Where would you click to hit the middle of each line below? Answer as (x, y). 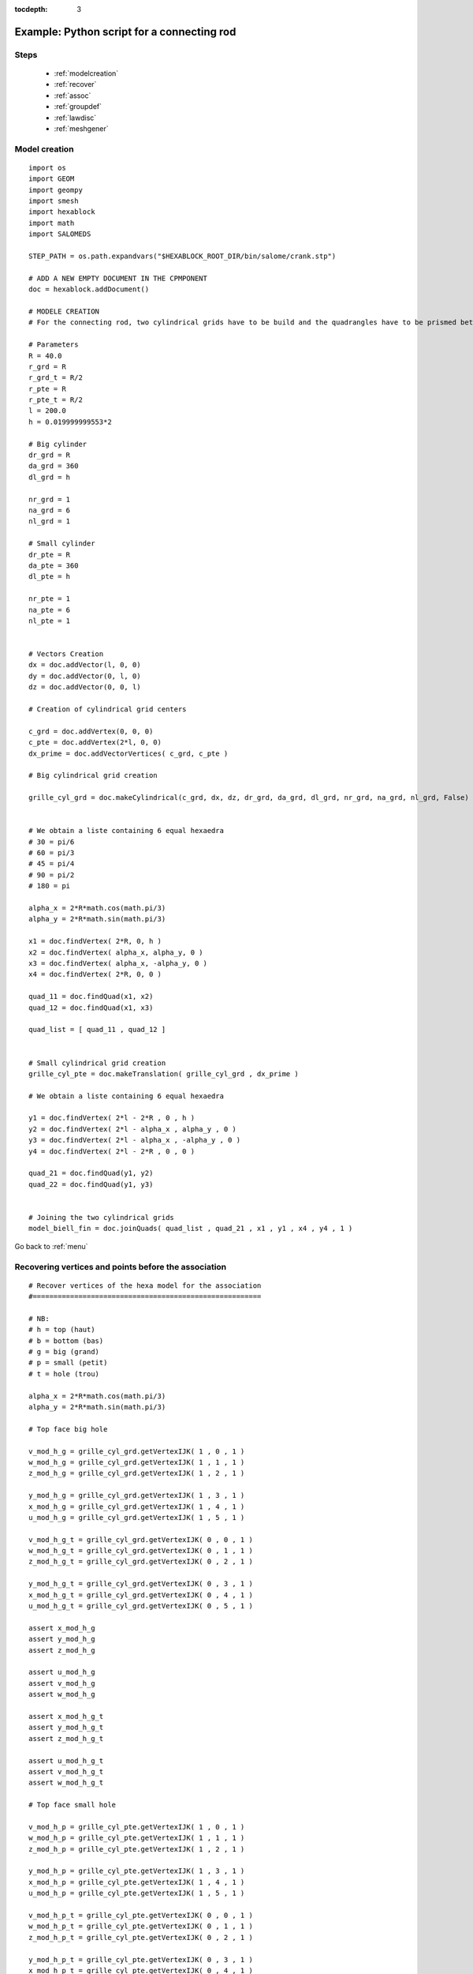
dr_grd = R (50, 455)
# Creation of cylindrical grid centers (108, 709)
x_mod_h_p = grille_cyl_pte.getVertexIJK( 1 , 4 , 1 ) (137, 1882)
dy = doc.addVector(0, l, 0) (85, 676)
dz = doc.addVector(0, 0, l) (85, 687)
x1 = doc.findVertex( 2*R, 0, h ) (95, 941)
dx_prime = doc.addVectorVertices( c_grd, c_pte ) (128, 753)
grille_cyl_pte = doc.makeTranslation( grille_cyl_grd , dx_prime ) (164, 1073)
